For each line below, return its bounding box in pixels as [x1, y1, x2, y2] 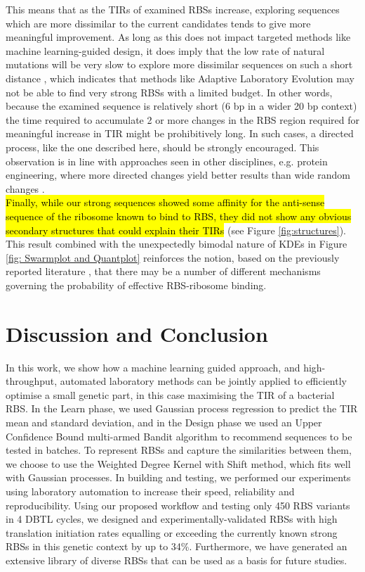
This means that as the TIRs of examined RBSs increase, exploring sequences [6, 2, 340, 16]
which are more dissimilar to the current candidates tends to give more [6, 15, 311, 30]
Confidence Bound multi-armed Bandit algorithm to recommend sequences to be [6, 428, 352, 443]
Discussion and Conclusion [6, 319, 268, 348]
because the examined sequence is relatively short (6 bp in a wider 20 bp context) [6, 98, 357, 113]
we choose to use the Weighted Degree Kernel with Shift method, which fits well [6, 456, 351, 471]
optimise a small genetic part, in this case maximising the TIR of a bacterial [6, 387, 335, 402]
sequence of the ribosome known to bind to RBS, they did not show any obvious [6, 208, 352, 223]
